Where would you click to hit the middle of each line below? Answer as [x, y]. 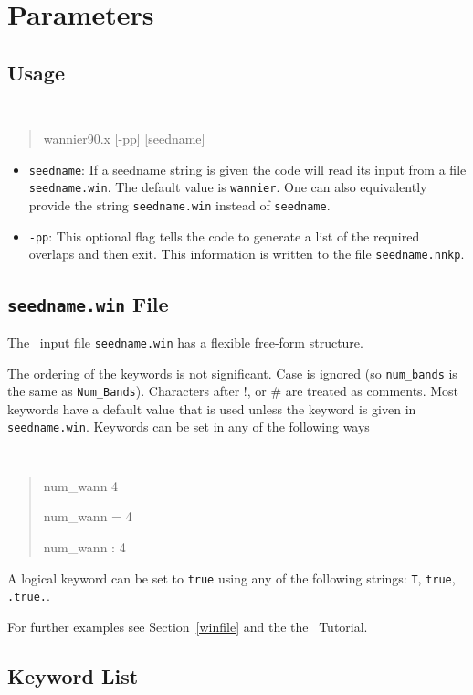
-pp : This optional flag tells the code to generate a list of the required [224, 235]
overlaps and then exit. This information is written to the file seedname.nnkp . [247, 254]
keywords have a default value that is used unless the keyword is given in [212, 408]
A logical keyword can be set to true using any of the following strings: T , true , [231, 577]
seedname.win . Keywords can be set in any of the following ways [189, 427]
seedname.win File [88, 303]
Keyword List [73, 675]
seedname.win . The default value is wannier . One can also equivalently [228, 187]
